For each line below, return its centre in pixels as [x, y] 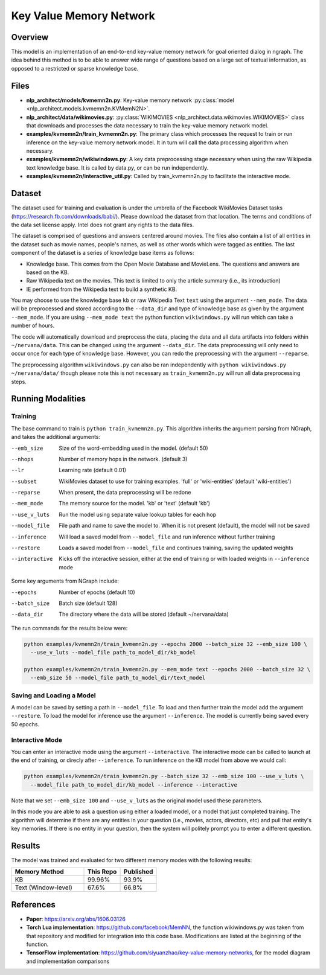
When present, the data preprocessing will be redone [125, 493]
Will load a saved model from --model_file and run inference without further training [167, 537]
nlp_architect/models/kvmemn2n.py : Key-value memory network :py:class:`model [130, 100]
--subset [24, 481]
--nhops [23, 459]
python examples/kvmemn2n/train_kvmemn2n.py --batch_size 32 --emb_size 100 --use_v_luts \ [164, 776]
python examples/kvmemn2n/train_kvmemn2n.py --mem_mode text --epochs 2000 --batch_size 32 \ [167, 669]
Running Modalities [48, 399]
